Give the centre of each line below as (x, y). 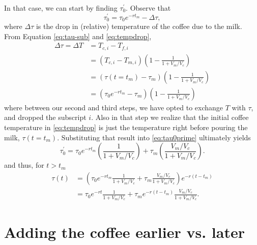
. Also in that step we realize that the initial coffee (170, 117)
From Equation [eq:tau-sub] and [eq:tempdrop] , (78, 36)
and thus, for (24, 165)
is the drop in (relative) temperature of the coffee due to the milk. (139, 26)
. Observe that (148, 8)
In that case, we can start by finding (61, 8)
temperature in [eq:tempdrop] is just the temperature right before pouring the (126, 127)
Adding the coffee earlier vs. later (124, 232)
